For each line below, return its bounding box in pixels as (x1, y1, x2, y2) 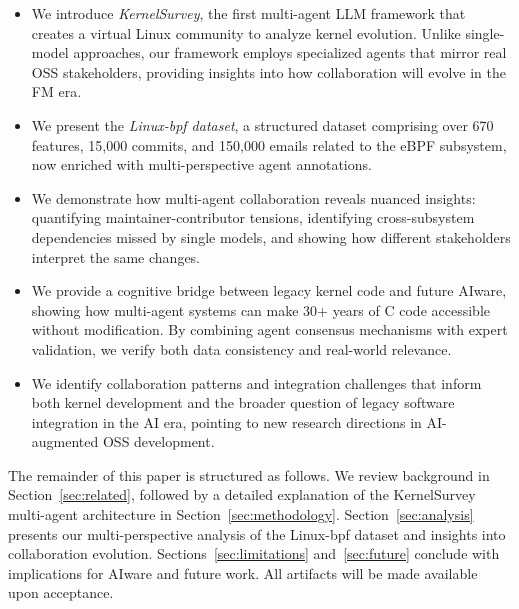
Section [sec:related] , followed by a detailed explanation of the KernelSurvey (8, 484, 476, 505)
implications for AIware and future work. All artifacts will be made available (8, 562, 478, 583)
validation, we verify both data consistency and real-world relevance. (31, 338, 452, 359)
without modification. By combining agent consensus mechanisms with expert (31, 319, 508, 340)
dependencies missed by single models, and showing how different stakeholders (31, 226, 511, 247)
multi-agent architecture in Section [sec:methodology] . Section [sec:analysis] (8, 504, 474, 525)
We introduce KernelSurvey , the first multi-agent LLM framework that (31, 3, 466, 23)
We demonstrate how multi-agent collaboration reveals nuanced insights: (31, 187, 476, 208)
